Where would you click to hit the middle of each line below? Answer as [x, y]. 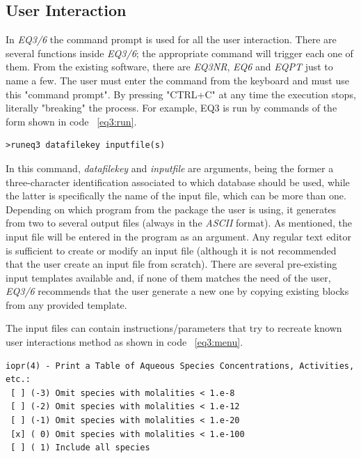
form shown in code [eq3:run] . [71, 121]
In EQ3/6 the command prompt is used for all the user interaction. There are [171, 39]
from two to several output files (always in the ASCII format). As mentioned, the [179, 223]
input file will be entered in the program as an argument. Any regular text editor [178, 236]
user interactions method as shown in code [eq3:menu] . [125, 342]
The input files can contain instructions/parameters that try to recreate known [174, 328]
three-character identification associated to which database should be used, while [178, 182]
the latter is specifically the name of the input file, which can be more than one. [176, 196]
